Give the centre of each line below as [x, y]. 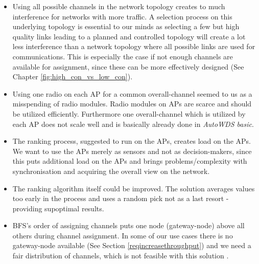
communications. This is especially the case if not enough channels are [123, 56]
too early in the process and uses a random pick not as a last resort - [121, 198]
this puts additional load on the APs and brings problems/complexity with [130, 161]
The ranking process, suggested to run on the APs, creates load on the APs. [132, 141]
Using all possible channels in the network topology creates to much [119, 6]
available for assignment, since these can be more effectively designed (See [128, 66]
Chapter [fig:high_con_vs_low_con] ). [73, 76]
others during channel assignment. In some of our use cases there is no [123, 235]
